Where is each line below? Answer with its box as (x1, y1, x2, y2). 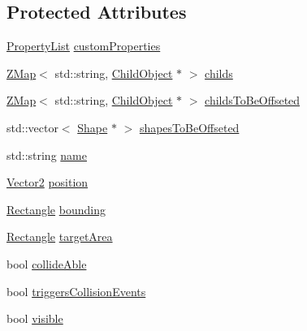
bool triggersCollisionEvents (6, 282, 146, 299)
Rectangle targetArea (6, 228, 113, 245)
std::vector (6, 118, 58, 135)
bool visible (6, 310, 63, 327)
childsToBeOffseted (205, 92, 301, 109)
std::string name (6, 146, 87, 163)
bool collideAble (6, 255, 87, 272)
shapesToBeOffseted (139, 118, 240, 135)
